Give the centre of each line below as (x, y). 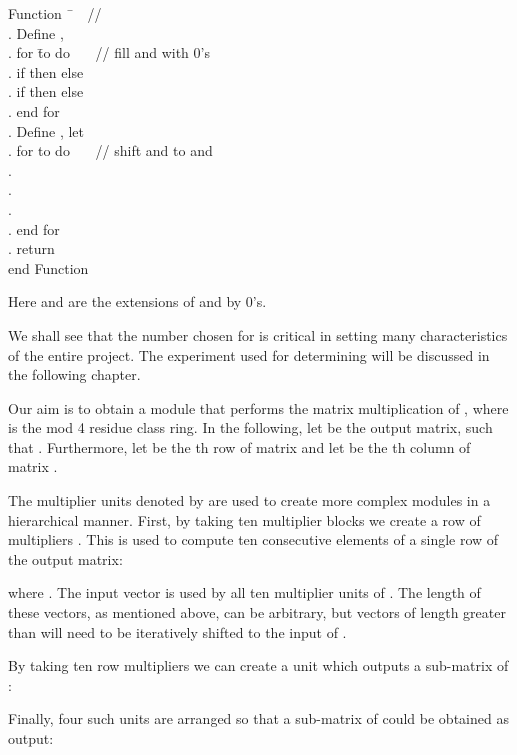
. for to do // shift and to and (110, 150)
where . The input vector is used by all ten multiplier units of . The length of (244, 592)
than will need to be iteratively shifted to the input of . (177, 631)
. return (31, 248)
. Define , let (46, 130)
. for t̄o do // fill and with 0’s (109, 52)
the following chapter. (74, 374)
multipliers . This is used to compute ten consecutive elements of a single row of (253, 539)
